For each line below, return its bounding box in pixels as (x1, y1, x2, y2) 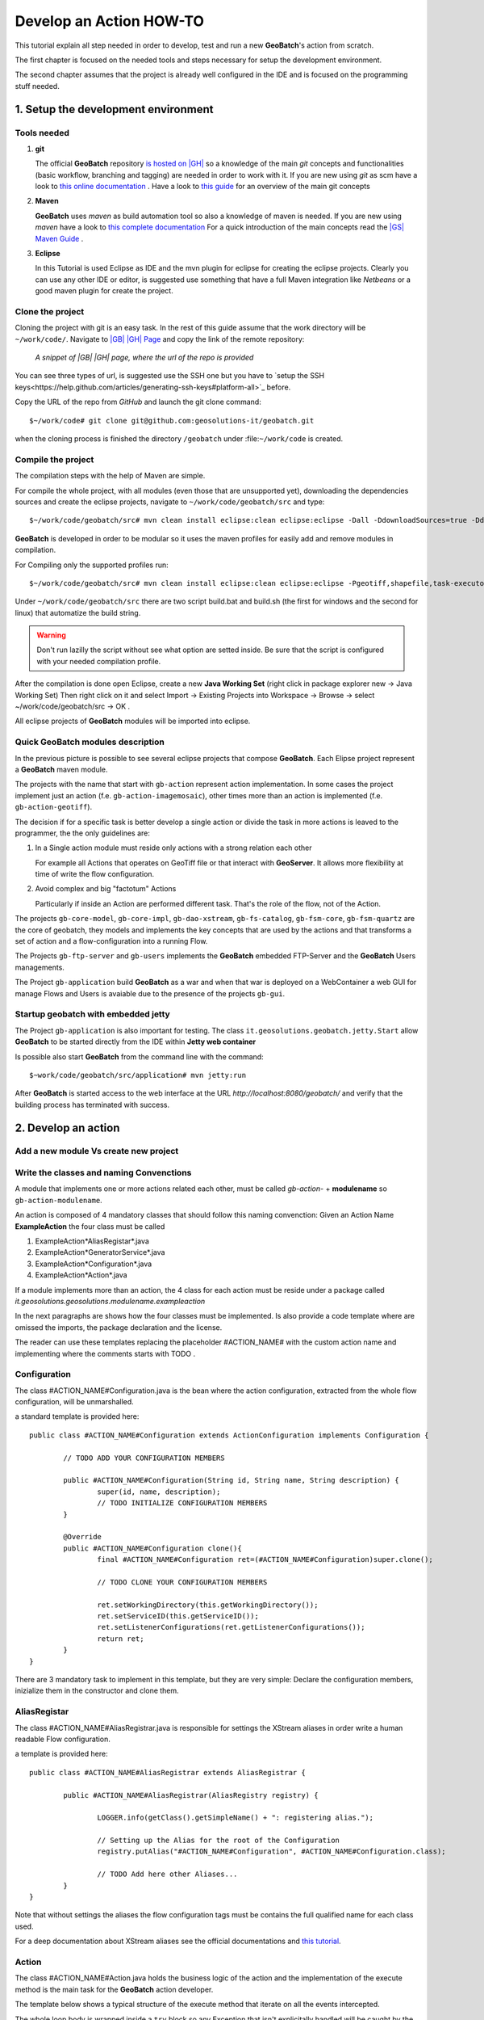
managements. (15, 962, 65, 972)
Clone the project (15, 305, 85, 317)
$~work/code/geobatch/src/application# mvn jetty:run (29, 1071, 246, 1079)
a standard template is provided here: (15, 1412, 140, 1421)
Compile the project (15, 453, 94, 465)
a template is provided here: (15, 1749, 108, 1759)
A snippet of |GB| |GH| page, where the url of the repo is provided (35, 352, 254, 363)
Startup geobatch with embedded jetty (15, 1008, 171, 1020)
